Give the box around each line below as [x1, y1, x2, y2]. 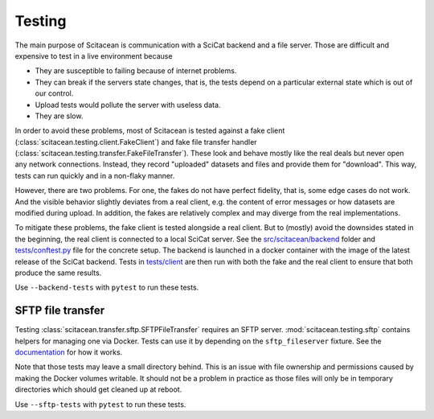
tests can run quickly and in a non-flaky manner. [14, 170, 175, 180]
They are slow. [35, 111, 84, 121]
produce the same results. [14, 268, 102, 277]
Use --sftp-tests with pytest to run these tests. [14, 399, 186, 409]
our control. [35, 88, 74, 98]
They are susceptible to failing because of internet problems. [35, 66, 237, 76]
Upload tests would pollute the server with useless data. [35, 100, 221, 109]
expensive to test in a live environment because [14, 51, 173, 60]
